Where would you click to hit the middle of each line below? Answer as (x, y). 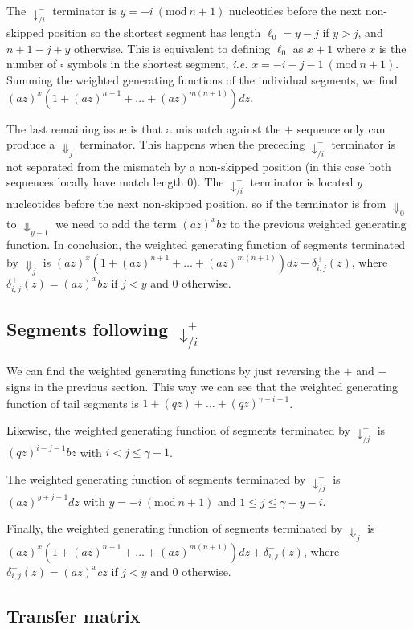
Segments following (88, 328)
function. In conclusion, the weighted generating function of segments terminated (206, 245)
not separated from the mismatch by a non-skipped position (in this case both (199, 166)
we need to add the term (116, 223)
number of (32, 64)
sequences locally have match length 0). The (115, 182)
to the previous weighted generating (318, 223)
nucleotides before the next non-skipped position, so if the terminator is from (196, 204)
